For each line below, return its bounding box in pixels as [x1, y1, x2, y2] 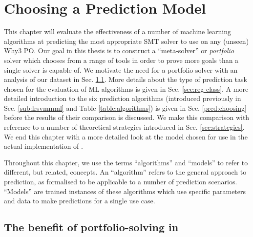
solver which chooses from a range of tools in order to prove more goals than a [4, 55, 239, 65]
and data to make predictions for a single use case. [4, 196, 155, 206]
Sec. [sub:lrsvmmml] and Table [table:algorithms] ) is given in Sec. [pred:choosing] [4, 102, 247, 113]
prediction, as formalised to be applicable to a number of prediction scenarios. [4, 177, 237, 187]
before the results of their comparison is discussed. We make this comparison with [4, 112, 250, 122]
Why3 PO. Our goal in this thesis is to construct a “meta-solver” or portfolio [4, 45, 234, 56]
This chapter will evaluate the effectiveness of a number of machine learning [4, 26, 232, 37]
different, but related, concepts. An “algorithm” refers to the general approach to [4, 167, 247, 177]
